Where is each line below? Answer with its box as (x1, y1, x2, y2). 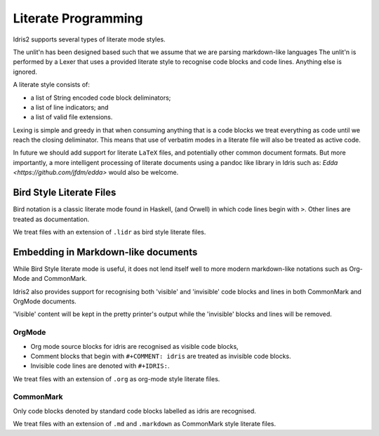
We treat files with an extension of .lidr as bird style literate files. (13, 227, 206, 236)
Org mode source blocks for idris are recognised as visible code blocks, (30, 342, 239, 350)
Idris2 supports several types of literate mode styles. (13, 35, 166, 44)
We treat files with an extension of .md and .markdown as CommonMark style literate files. (13, 420, 277, 428)
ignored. (13, 67, 38, 76)
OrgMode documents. (13, 297, 77, 305)
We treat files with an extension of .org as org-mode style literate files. (13, 374, 220, 383)
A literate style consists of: (13, 81, 91, 89)
